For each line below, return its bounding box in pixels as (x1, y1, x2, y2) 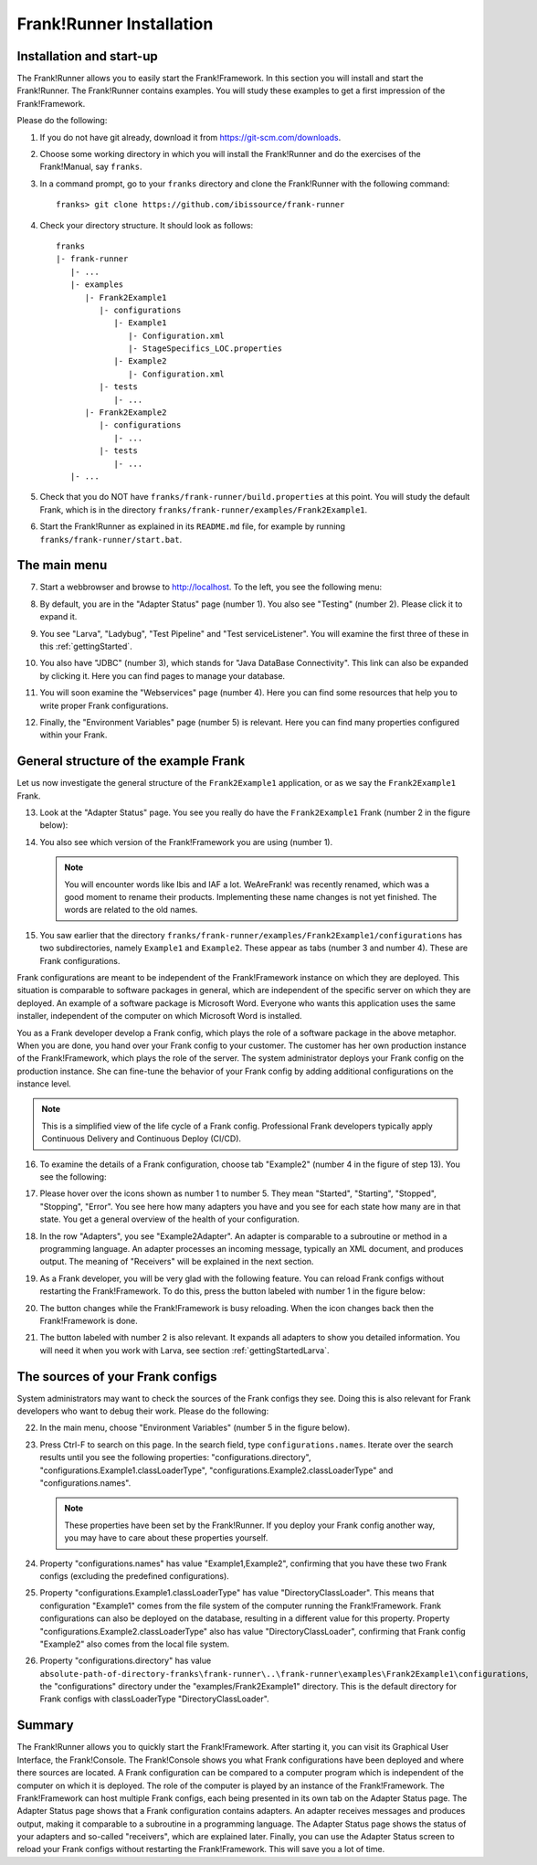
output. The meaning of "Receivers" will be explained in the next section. (39, 1256, 314, 1267)
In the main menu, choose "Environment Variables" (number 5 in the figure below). (39, 1422, 351, 1434)
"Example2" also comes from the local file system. (39, 1638, 230, 1649)
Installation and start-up (16, 48, 159, 64)
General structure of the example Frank (16, 754, 246, 769)
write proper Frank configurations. (39, 700, 169, 711)
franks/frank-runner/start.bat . (39, 534, 183, 545)
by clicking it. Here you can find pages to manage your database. (39, 670, 286, 681)
